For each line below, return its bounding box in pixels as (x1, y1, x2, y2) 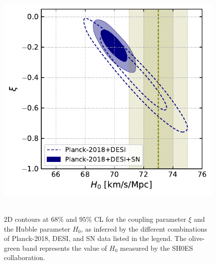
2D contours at (4, 214, 49, 224)
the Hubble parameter (4, 223, 71, 234)
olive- (189, 233, 205, 243)
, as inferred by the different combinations (81, 223, 207, 234)
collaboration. (4, 252, 45, 263)
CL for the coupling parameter (94, 214, 187, 224)
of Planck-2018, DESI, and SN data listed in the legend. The (4, 233, 187, 243)
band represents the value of (22, 242, 107, 253)
